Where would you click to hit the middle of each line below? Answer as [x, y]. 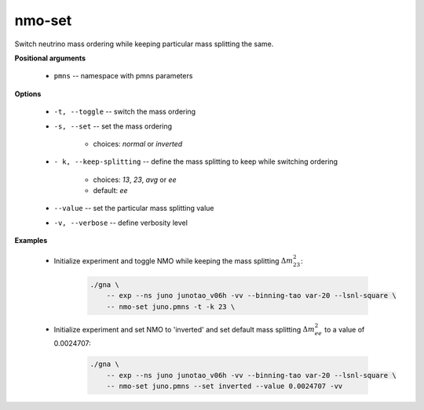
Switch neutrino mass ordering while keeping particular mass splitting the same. [144, 44]
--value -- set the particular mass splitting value [134, 209]
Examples [31, 241]
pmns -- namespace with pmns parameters [123, 76]
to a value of [345, 329]
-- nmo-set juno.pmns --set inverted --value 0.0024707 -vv [225, 386]
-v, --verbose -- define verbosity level [121, 223]
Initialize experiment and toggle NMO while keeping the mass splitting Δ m [174, 261]
